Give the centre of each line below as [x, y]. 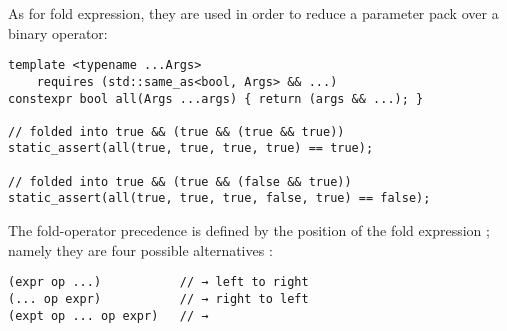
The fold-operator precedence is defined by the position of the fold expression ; [249, 230]
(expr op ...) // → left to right [158, 282]
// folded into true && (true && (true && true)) [176, 131]
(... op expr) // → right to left [158, 298]
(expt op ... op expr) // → [108, 315]
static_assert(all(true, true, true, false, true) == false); [219, 198]
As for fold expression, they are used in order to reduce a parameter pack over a [253, 13]
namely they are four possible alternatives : [140, 249]
